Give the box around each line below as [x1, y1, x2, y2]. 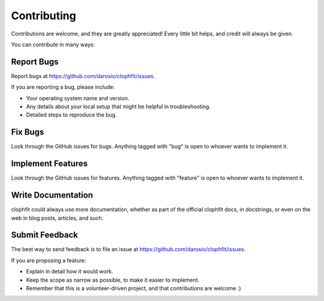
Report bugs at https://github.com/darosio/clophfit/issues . [11, 72, 155, 79]
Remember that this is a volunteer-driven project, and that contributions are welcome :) [26, 284, 241, 291]
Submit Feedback [11, 230, 78, 240]
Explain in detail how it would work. [26, 268, 113, 275]
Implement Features [11, 159, 88, 169]
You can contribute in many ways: [11, 41, 95, 48]
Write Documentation [11, 190, 93, 201]
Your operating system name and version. [26, 94, 130, 102]
